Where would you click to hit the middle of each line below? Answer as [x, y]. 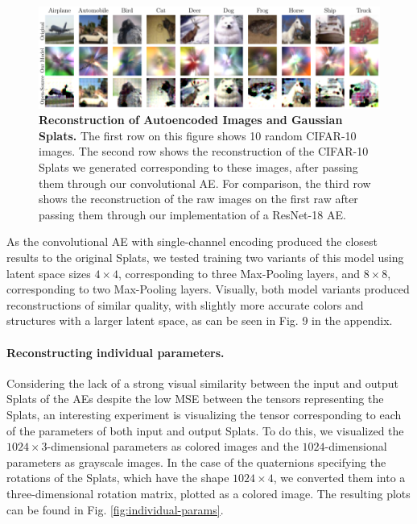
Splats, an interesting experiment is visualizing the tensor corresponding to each [204, 414]
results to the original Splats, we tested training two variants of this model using [205, 258]
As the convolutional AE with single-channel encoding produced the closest [192, 241]
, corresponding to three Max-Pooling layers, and [239, 273]
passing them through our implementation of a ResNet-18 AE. [192, 214]
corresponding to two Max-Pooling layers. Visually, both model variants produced [208, 289]
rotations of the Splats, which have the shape [118, 478]
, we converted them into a [339, 478]
